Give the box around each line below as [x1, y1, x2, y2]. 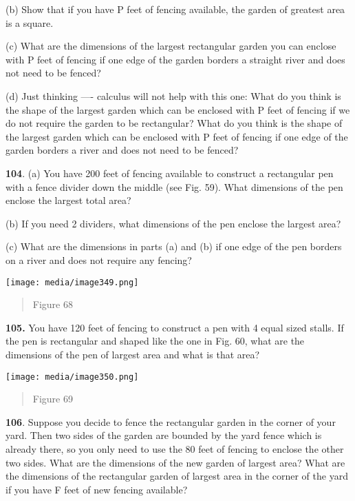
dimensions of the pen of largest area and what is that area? [6, 347, 260, 361]
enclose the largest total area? [6, 193, 131, 207]
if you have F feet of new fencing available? [6, 482, 188, 496]
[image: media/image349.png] [6, 277, 139, 287]
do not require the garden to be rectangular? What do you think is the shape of [6, 116, 343, 130]
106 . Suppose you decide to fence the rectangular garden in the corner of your [6, 414, 336, 429]
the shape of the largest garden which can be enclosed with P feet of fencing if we [6, 102, 350, 116]
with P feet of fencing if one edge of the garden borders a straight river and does [6, 52, 345, 66]
